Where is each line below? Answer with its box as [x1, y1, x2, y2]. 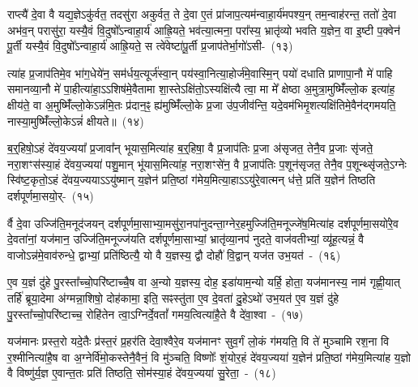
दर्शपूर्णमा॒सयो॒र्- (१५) [7, 187, 94, 204]
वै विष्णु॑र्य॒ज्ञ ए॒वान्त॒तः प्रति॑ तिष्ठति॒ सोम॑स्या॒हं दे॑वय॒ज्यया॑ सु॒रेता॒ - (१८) [7, 364, 276, 381]
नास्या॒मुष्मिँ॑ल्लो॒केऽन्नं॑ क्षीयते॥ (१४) [7, 112, 144, 129]
